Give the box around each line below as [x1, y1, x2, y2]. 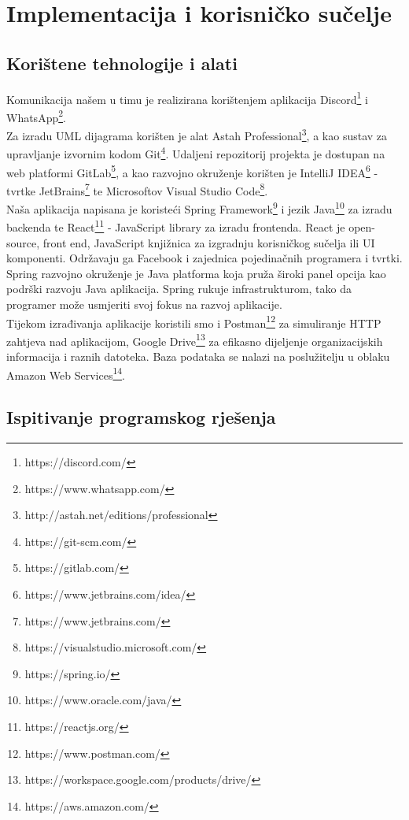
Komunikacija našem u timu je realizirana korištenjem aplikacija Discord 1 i [6, 88, 368, 107]
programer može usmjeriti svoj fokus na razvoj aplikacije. [6, 295, 282, 312]
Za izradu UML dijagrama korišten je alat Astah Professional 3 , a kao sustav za [6, 125, 388, 143]
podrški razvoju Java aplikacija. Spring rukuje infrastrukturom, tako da [6, 280, 352, 297]
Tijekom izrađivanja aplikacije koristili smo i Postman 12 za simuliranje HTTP [6, 312, 381, 331]
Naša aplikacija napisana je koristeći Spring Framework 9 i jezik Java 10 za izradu [6, 199, 392, 217]
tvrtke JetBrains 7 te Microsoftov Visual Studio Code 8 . [6, 180, 268, 199]
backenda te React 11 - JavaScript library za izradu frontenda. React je [6, 217, 345, 235]
